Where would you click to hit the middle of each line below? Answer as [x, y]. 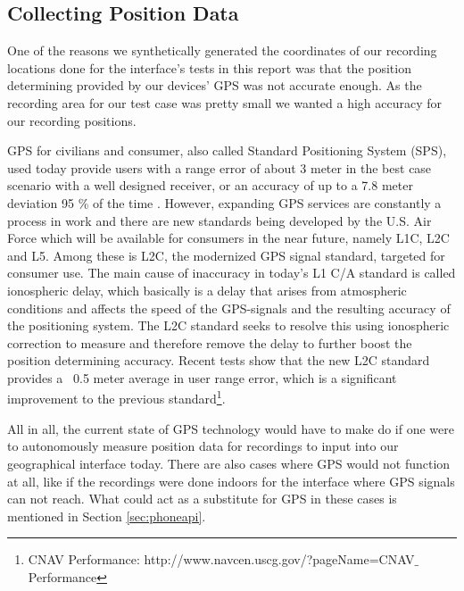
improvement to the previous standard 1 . [116, 397]
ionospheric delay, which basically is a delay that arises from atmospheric [207, 290]
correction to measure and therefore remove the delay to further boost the [210, 342]
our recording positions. [72, 120]
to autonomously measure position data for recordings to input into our [203, 446]
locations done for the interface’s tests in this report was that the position [209, 67]
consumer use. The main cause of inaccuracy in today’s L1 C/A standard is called [232, 273]
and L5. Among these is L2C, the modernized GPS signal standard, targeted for [226, 255]
